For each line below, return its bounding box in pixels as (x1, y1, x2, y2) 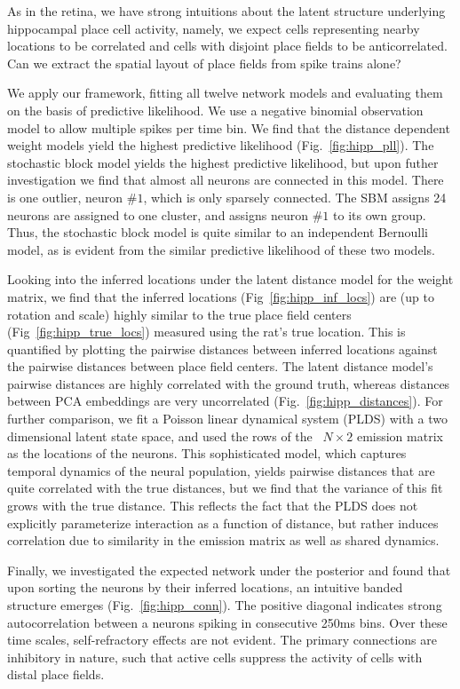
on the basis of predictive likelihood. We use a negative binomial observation (7, 100, 424, 119)
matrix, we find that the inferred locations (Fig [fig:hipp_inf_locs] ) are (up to (7, 287, 434, 305)
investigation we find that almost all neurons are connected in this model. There (7, 170, 444, 189)
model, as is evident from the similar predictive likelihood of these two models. (7, 240, 435, 258)
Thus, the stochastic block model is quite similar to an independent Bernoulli (7, 223, 428, 242)
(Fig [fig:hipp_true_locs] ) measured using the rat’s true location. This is (7, 322, 406, 341)
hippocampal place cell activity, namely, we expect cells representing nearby (7, 19, 420, 37)
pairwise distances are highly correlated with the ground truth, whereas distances (7, 374, 450, 392)
